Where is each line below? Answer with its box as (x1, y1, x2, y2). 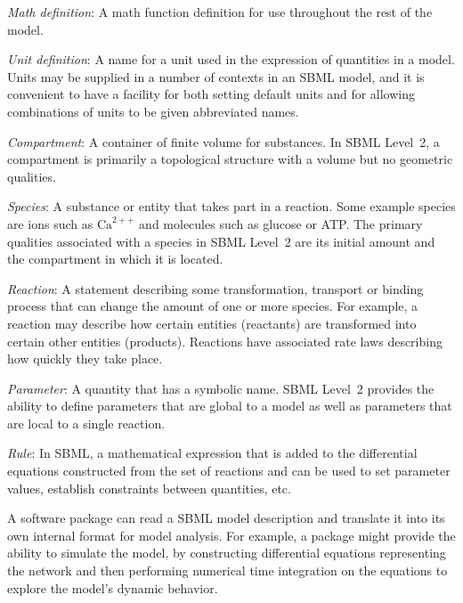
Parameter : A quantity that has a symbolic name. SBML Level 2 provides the (7, 379, 435, 397)
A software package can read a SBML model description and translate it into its (7, 509, 445, 527)
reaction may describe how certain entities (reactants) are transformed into (7, 314, 417, 332)
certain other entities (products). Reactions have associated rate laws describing (7, 331, 443, 350)
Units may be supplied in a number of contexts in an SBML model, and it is (7, 67, 425, 86)
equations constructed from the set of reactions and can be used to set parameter (7, 461, 451, 480)
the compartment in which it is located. (7, 249, 223, 268)
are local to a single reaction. (7, 413, 166, 432)
